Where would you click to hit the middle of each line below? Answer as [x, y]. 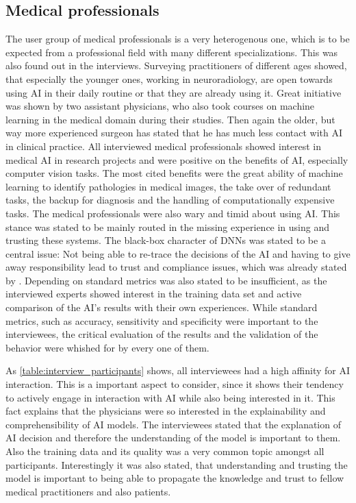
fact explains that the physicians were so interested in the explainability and [166, 411]
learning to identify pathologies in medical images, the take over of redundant [168, 186]
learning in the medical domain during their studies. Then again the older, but [170, 119]
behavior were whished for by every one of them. [107, 347]
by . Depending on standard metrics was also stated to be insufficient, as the [166, 280]
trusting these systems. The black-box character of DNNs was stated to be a [166, 240]
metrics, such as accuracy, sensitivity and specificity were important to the [162, 320]
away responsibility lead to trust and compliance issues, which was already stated [176, 267]
